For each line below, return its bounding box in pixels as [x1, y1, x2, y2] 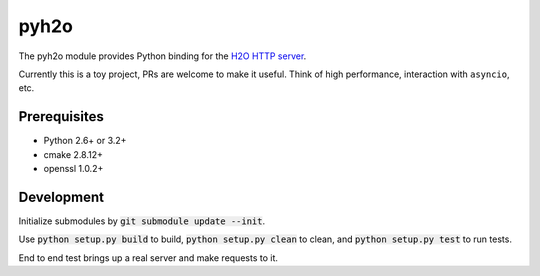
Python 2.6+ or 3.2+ [43, 135, 127, 147]
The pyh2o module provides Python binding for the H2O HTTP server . [18, 50, 307, 62]
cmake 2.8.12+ [43, 148, 104, 160]
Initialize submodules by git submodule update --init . [18, 215, 266, 227]
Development [18, 188, 105, 205]
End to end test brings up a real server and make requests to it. [18, 251, 279, 264]
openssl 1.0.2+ [43, 163, 104, 175]
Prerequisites [18, 108, 104, 125]
